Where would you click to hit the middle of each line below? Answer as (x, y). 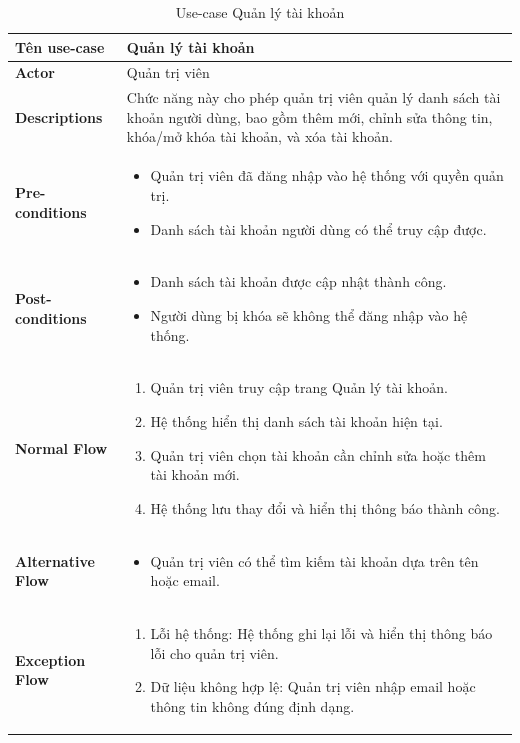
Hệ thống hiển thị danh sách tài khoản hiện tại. (296, 420)
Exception (50, 659)
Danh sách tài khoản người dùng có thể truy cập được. (318, 228)
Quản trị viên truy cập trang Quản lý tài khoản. (299, 387)
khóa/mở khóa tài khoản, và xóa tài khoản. (259, 136)
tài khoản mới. (195, 474)
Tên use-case (60, 46)
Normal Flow (61, 447)
